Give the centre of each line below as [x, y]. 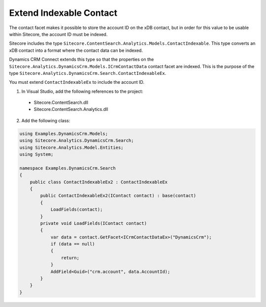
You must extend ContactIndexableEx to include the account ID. [77, 82]
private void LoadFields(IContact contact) [94, 223]
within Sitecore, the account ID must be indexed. [58, 34]
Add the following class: [46, 120]
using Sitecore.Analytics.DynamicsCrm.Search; [77, 141]
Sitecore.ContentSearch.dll [61, 102]
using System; [36, 154]
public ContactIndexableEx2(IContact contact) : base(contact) [118, 196]
